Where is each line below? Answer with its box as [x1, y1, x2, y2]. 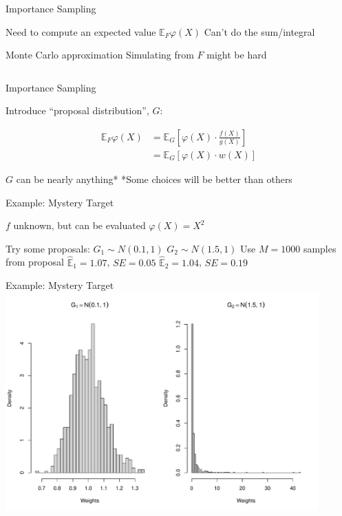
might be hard [206, 47, 267, 62]
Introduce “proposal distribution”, [6, 103, 149, 118]
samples [303, 241, 336, 255]
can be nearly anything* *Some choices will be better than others [16, 172, 292, 186]
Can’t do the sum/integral [204, 24, 315, 39]
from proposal [6, 255, 64, 269]
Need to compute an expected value [6, 24, 156, 39]
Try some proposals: [6, 241, 90, 255]
